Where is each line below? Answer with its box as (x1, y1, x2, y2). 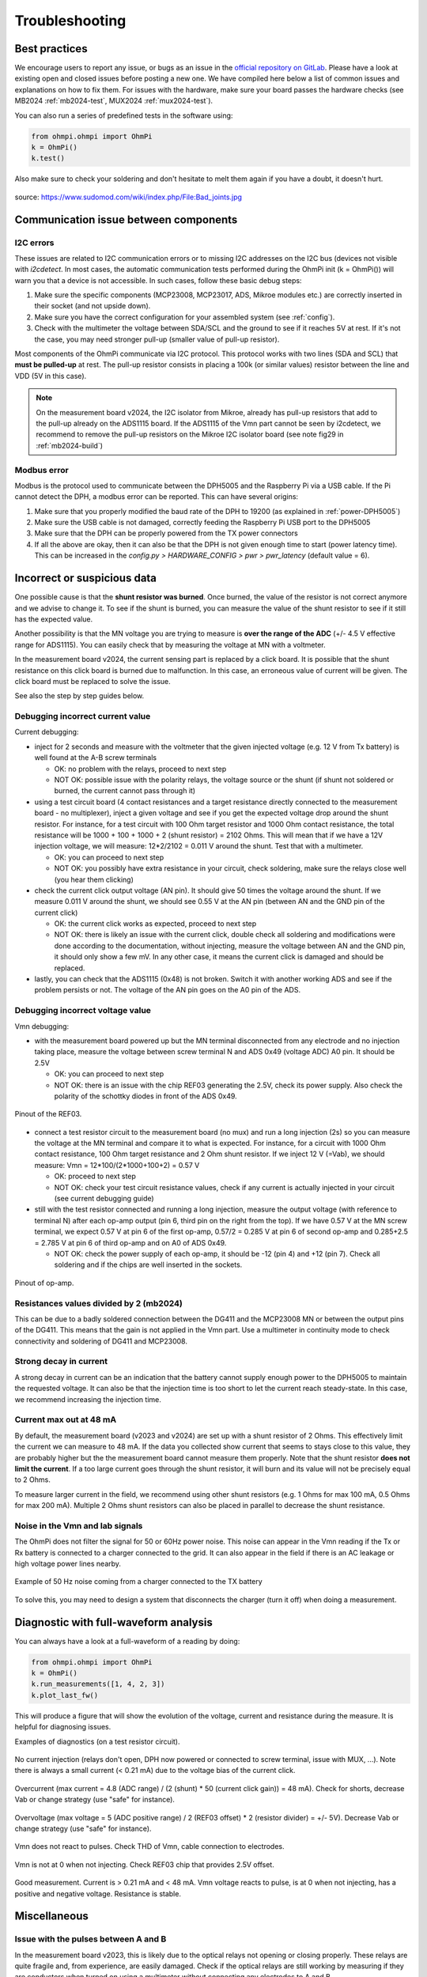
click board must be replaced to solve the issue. (14, 676, 172, 686)
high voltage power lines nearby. (14, 1559, 122, 1569)
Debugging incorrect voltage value (14, 1005, 152, 1016)
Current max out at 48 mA (14, 1414, 117, 1425)
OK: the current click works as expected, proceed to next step (54, 919, 257, 928)
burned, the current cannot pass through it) (54, 786, 196, 796)
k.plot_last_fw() (31, 1691, 99, 1699)
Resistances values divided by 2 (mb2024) (14, 1298, 183, 1309)
